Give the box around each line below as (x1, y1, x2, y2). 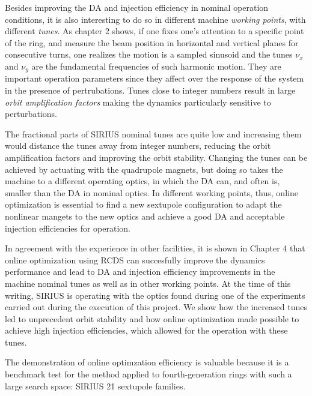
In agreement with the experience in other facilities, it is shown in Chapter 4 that (5, 242, 305, 254)
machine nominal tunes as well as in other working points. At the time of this (5, 277, 291, 289)
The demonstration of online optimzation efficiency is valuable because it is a (5, 356, 289, 368)
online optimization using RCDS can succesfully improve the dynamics (5, 253, 265, 266)
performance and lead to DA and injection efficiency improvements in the (5, 265, 275, 278)
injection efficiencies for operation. (5, 221, 130, 234)
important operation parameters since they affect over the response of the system (5, 72, 304, 85)
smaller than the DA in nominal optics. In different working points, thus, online (5, 186, 298, 199)
